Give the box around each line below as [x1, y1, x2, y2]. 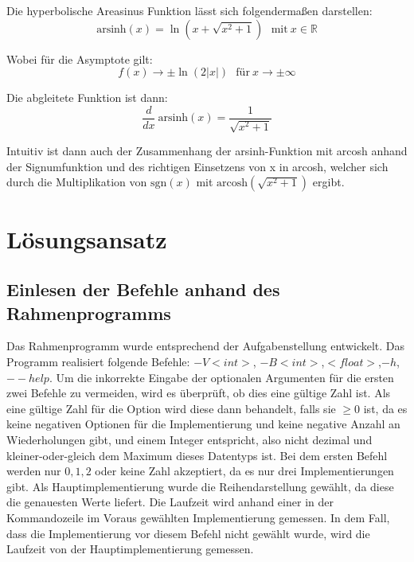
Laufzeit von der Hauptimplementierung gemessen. [6, 541, 254, 557]
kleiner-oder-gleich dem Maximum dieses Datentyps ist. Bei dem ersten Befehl [6, 447, 388, 463]
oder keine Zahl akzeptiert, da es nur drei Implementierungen [95, 462, 394, 479]
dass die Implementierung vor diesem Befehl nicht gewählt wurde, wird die [6, 525, 370, 541]
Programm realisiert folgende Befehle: [6, 353, 190, 369]
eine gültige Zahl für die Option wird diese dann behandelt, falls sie [6, 400, 336, 416]
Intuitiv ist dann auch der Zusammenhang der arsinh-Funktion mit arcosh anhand [6, 142, 408, 159]
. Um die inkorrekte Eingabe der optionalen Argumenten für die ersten [49, 369, 394, 385]
